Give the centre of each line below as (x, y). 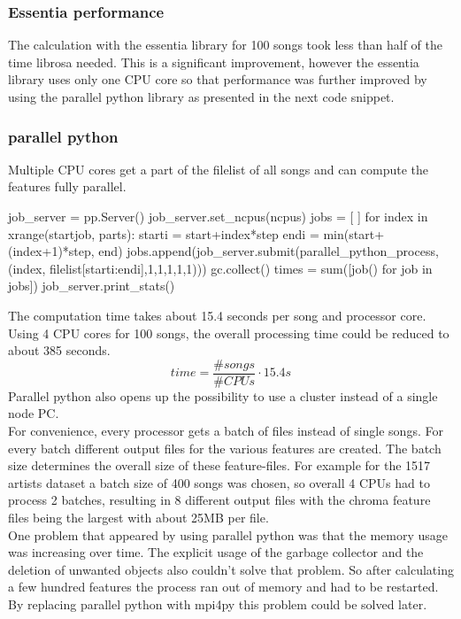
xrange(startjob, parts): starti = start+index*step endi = (164, 233)
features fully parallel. (67, 186)
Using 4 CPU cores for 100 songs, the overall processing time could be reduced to (229, 333)
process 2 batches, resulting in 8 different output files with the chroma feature (219, 500)
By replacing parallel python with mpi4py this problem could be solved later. (218, 604)
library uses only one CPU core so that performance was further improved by (218, 79)
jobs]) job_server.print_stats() (92, 286)
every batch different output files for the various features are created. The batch (225, 448)
